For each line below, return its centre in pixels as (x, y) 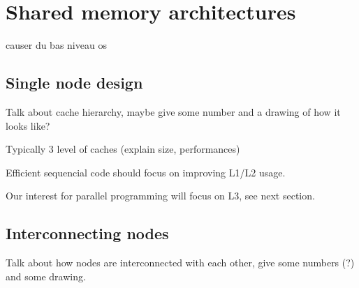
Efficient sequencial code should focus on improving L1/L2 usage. (146, 172)
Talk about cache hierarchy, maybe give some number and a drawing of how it (173, 111)
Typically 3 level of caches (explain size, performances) (123, 149)
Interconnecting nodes (87, 233)
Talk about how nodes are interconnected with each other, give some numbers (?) (180, 263)
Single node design (74, 83)
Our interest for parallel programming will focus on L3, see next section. (160, 196)
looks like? (28, 125)
